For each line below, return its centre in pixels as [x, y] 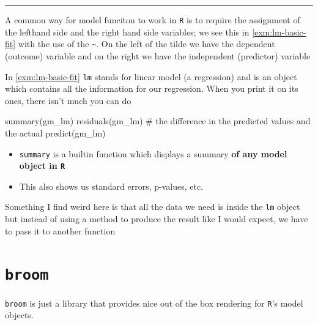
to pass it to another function [60, 230]
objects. [19, 315]
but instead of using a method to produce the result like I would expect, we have [157, 219]
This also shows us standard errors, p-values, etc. [111, 186]
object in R [42, 166]
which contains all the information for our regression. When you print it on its [152, 88]
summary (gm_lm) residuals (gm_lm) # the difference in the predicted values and [158, 121]
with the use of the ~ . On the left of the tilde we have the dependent [146, 44]
